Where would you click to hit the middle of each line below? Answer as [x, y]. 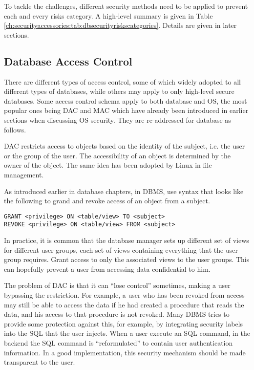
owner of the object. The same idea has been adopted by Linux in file [108, 165]
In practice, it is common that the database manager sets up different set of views [127, 240]
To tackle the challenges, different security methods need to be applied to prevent [126, 6]
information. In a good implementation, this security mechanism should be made [125, 352]
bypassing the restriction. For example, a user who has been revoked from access [124, 294]
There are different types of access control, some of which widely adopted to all [122, 81]
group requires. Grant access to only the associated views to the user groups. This [127, 259]
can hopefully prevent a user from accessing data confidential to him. [107, 269]
